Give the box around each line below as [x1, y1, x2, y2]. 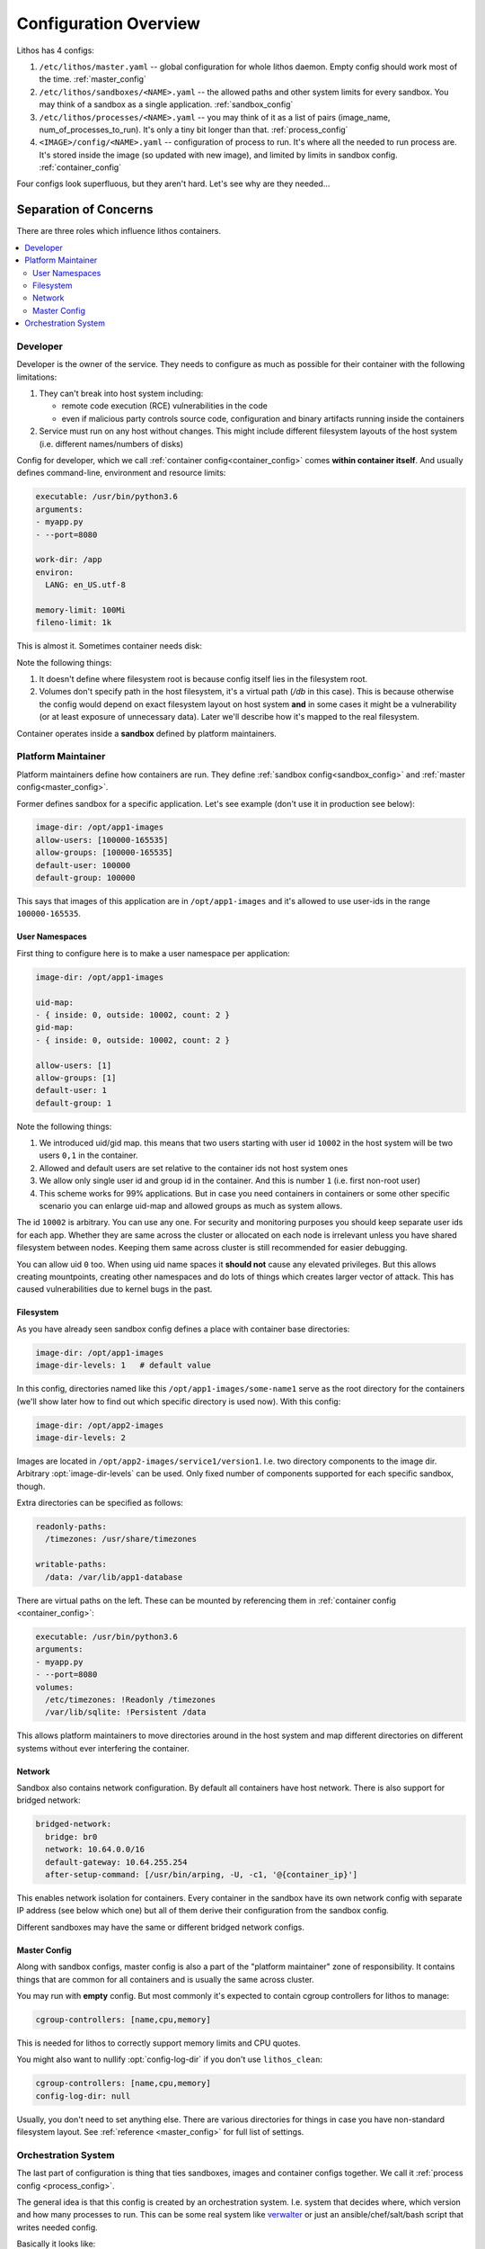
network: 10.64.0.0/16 [45, 1844, 145, 1855]
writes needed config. [16, 2222, 98, 2233]
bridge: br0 [45, 1832, 98, 1841]
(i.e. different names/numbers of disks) [39, 438, 184, 449]
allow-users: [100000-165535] [35, 835, 169, 845]
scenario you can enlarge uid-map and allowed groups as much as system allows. [39, 1201, 343, 1212]
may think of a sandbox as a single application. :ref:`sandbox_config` [39, 99, 294, 110]
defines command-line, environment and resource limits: [16, 468, 226, 479]
